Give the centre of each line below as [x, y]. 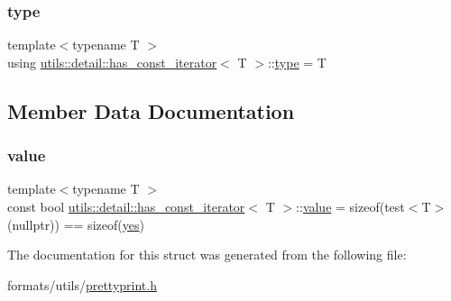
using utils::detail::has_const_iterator [112, 62]
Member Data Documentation [151, 110]
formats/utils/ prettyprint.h [82, 284]
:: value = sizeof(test [350, 206]
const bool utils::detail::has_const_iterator [126, 206]
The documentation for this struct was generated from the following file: [207, 255]
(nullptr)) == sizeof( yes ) [76, 224]
